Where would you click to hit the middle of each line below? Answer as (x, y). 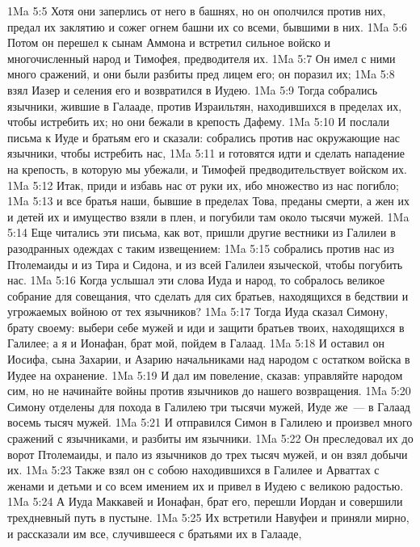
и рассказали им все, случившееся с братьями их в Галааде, (155, 533)
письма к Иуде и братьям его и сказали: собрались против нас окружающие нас (204, 137)
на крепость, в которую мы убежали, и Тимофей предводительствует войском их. (207, 168)
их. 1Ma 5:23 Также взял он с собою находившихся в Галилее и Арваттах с (193, 470)
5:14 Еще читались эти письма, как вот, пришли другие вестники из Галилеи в (202, 232)
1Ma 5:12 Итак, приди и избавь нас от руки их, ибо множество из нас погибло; (203, 185)
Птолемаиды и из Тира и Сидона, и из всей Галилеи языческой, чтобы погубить (205, 264)
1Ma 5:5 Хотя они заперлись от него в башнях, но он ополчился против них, (197, 11)
